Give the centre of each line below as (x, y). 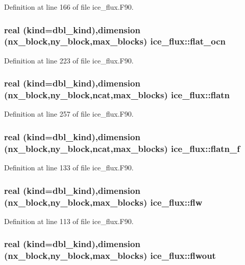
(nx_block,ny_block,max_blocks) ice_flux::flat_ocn (115, 41)
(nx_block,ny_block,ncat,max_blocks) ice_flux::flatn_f (122, 148)
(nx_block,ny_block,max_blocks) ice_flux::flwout (110, 256)
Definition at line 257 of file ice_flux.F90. (69, 114)
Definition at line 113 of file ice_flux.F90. (69, 221)
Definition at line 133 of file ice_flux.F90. (69, 168)
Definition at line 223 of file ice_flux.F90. (69, 60)
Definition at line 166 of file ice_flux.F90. (69, 7)
